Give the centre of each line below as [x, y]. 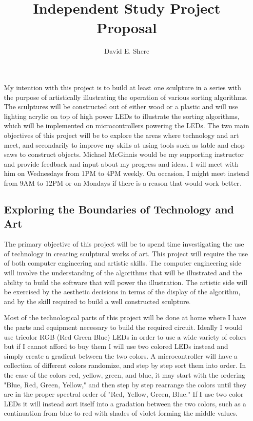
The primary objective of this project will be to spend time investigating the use [124, 244]
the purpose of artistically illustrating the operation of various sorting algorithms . [126, 97]
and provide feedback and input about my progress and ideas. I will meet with [121, 163]
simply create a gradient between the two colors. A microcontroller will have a [121, 355]
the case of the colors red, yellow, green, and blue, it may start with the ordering [125, 374]
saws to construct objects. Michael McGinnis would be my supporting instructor [124, 154]
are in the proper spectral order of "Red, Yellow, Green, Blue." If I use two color [124, 394]
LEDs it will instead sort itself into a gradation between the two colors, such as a [125, 403]
